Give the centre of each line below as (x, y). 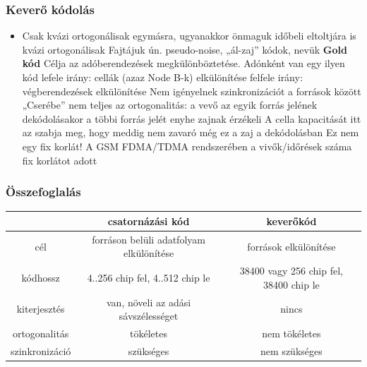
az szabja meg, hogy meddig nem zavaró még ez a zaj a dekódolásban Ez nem (191, 132)
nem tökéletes (291, 333)
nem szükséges (291, 350)
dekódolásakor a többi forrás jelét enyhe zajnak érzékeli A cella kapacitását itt (192, 118)
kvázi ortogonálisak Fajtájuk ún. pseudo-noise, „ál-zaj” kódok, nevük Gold (185, 49)
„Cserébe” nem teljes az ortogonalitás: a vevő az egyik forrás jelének (170, 105)
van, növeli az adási (149, 302)
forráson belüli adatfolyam (149, 239)
